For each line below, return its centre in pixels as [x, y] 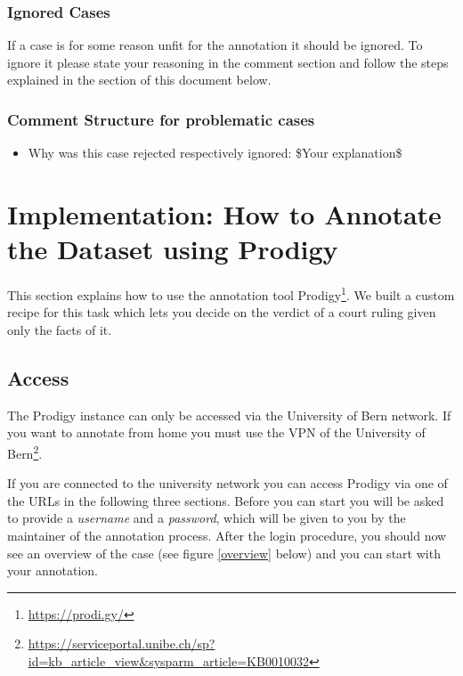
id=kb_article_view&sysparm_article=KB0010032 [168, 660]
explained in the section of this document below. [139, 80]
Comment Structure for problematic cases [161, 119]
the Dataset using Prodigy [173, 249]
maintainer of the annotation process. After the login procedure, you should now [227, 535]
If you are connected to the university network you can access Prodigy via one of [227, 483]
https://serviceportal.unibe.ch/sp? [122, 643]
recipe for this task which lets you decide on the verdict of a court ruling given [222, 312]
